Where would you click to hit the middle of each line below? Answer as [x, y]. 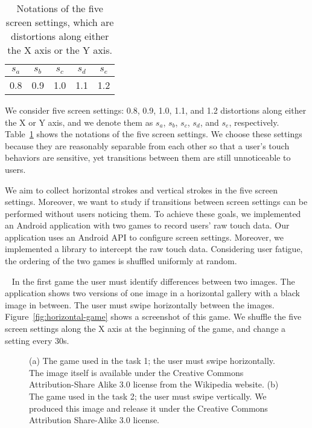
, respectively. [254, 122]
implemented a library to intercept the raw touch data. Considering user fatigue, [154, 249]
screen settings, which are [60, 22]
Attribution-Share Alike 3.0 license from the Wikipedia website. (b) [154, 384]
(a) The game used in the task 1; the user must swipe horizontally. [152, 361]
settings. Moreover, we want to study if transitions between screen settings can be [156, 202]
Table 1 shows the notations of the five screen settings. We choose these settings [154, 134]
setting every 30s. [37, 340]
